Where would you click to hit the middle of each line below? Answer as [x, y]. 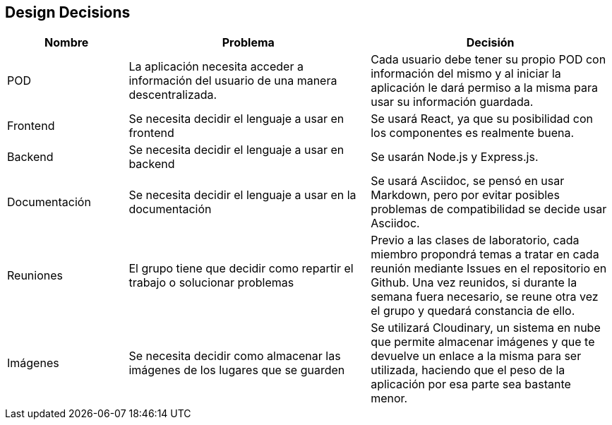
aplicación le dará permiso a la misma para [485, 88]
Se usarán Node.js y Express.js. [455, 157]
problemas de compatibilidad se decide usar [489, 209]
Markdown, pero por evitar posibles [465, 195]
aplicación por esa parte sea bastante [471, 384]
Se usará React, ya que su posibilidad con [482, 119]
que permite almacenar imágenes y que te [483, 342]
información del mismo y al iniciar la [466, 74]
